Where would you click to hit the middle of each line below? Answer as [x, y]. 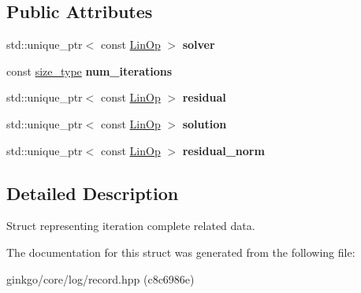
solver [199, 45]
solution [205, 123]
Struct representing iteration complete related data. [131, 226]
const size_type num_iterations [89, 70]
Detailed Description [93, 193]
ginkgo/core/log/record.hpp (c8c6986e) [100, 278]
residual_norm [223, 150]
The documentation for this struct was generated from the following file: [181, 252]
